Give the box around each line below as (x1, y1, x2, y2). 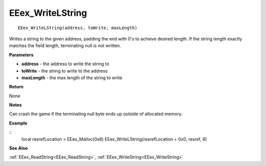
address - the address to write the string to (21, 61, 109, 67)
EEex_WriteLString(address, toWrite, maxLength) (18, 25, 137, 31)
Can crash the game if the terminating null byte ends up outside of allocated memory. (9, 111, 183, 117)
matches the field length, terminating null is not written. (9, 42, 121, 49)
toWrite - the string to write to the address (21, 68, 108, 74)
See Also (9, 145, 28, 151)
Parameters (9, 52, 34, 58)
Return (9, 84, 24, 90)
